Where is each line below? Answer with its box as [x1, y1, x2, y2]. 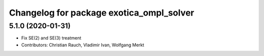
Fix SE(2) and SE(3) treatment [21, 35, 82, 41]
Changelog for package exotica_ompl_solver [9, 7, 195, 18]
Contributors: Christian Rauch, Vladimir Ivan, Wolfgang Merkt [21, 42, 144, 48]
